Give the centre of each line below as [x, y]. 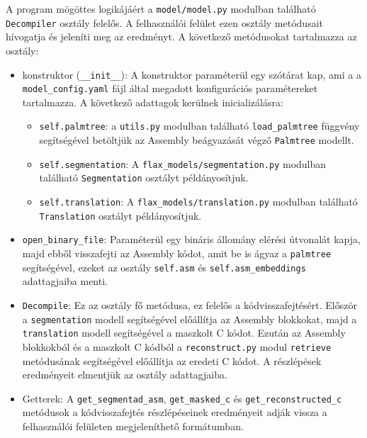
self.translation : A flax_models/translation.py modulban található [198, 202]
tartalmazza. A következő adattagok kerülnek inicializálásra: [153, 102]
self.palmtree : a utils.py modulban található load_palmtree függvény [199, 126]
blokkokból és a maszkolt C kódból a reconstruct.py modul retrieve [177, 346]
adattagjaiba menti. [65, 281]
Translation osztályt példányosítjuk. [120, 215]
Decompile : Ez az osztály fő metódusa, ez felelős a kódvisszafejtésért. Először [190, 304]
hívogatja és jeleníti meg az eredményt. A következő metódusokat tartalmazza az [181, 36]
